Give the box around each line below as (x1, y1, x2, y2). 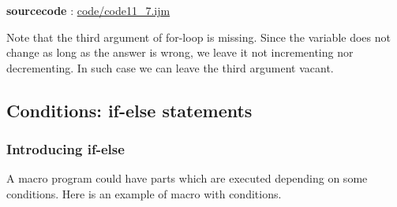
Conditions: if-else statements (6, 98, 253, 122)
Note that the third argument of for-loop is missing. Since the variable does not (6, 28, 391, 45)
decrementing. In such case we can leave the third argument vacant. (6, 59, 334, 76)
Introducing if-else (6, 139, 125, 159)
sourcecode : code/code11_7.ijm (6, 2, 170, 18)
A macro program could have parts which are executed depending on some (6, 170, 368, 187)
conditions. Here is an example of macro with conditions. (6, 185, 282, 201)
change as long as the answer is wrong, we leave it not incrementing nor (6, 44, 354, 61)
